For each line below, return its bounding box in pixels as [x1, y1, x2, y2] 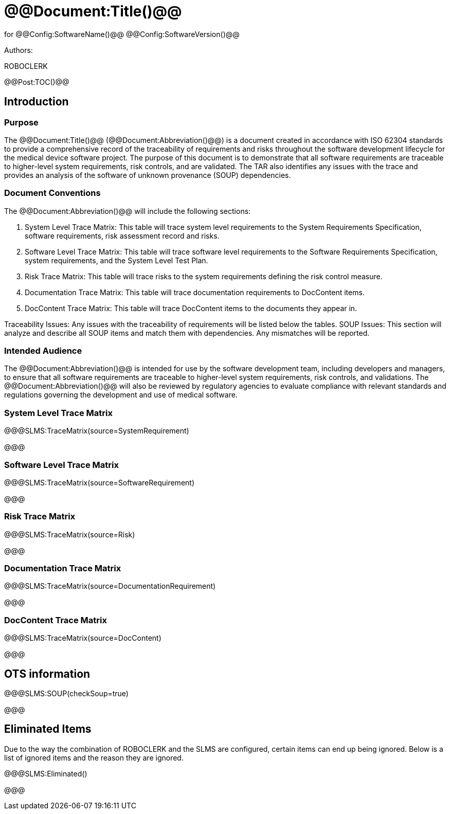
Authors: [4, 45, 33, 55]
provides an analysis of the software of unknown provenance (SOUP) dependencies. [4, 170, 291, 179]
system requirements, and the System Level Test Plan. [25, 256, 208, 265]
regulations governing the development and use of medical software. [4, 390, 238, 400]
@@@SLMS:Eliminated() [4, 769, 87, 778]
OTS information [4, 667, 91, 680]
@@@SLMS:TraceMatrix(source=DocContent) [4, 634, 161, 643]
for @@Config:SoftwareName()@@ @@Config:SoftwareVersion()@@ [4, 29, 240, 39]
